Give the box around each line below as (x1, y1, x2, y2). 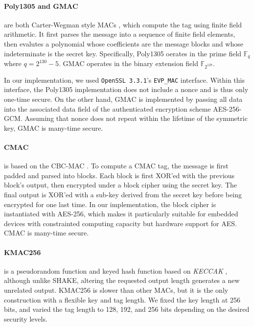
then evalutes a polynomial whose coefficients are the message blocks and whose (4, 38, 243, 48)
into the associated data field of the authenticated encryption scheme (4, 103, 211, 114)
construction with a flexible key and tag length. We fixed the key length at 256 (4, 294, 241, 304)
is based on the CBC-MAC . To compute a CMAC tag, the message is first (4, 161, 229, 171)
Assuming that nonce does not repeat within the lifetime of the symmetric (24, 113, 248, 123)
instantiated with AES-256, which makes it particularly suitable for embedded (4, 209, 238, 219)
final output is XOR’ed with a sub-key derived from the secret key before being (4, 189, 242, 199)
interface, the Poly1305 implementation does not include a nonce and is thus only (4, 84, 249, 94)
